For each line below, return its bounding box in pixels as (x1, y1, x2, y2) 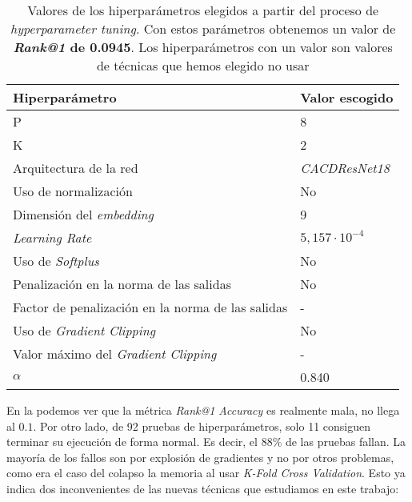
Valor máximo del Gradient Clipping (13, 344, 217, 363)
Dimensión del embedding (13, 205, 154, 223)
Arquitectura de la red (13, 159, 138, 177)
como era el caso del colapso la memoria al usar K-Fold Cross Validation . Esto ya (6, 464, 406, 481)
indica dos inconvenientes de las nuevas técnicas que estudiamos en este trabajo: (6, 480, 399, 496)
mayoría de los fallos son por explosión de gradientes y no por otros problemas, (6, 448, 394, 465)
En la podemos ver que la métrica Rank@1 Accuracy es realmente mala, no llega (6, 402, 400, 418)
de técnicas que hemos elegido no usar (96, 56, 310, 74)
